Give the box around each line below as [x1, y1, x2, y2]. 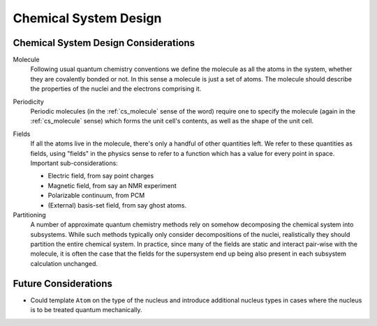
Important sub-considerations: [30, 159, 118, 167]
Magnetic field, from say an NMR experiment [47, 181, 177, 189]
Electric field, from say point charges [47, 171, 154, 180]
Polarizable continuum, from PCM [47, 192, 145, 200]
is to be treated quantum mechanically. [30, 306, 142, 314]
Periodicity [13, 98, 45, 106]
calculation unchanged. [30, 259, 98, 267]
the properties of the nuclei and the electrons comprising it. [30, 84, 202, 93]
